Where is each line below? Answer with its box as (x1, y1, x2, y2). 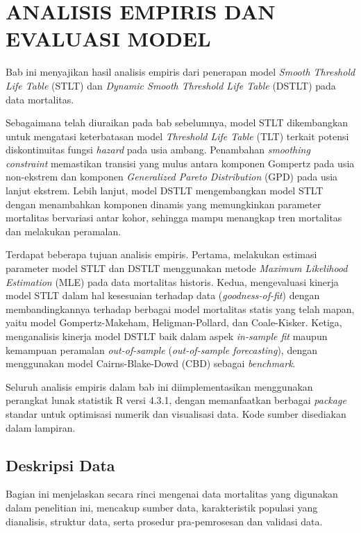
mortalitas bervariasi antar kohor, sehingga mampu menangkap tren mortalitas (6, 210, 342, 225)
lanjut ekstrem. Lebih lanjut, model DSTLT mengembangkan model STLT (6, 183, 324, 198)
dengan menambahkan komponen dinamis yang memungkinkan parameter (6, 196, 321, 211)
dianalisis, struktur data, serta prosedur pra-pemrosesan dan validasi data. (6, 514, 323, 528)
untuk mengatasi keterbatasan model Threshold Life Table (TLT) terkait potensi (6, 128, 349, 143)
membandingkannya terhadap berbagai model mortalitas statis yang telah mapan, (6, 301, 355, 316)
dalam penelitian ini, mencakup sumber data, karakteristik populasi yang (6, 500, 318, 514)
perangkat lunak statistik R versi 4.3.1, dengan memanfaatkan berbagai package (6, 393, 346, 407)
